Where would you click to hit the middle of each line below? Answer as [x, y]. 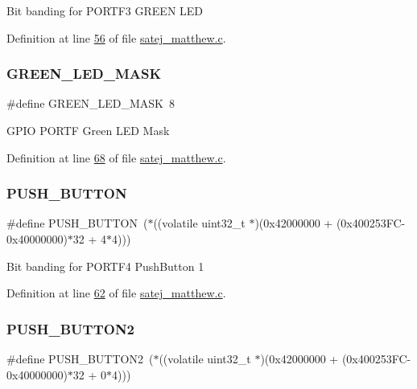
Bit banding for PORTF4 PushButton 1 [105, 266]
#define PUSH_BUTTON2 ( [80, 358]
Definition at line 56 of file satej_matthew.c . [116, 37]
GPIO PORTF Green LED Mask [88, 130]
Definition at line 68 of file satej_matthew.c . [116, 157]
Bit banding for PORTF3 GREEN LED [105, 10]
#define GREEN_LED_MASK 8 [91, 103]
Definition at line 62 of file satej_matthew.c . [116, 293]
